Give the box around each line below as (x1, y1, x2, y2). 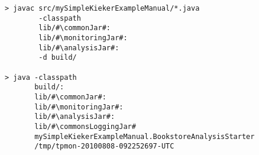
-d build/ (38, 53, 77, 62)
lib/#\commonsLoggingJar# (34, 122, 136, 131)
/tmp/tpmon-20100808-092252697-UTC (34, 142, 174, 151)
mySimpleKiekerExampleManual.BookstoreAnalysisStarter (34, 132, 255, 141)
